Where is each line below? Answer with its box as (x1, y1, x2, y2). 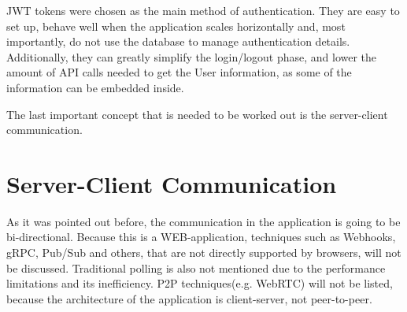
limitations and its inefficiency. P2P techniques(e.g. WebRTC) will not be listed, (6, 275, 393, 292)
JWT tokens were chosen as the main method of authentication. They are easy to (6, 2, 400, 18)
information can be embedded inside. (6, 79, 184, 95)
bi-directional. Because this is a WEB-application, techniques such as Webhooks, (6, 228, 396, 245)
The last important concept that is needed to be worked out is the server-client (6, 106, 388, 122)
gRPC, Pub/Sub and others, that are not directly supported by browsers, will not (6, 244, 401, 261)
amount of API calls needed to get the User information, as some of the (6, 64, 352, 80)
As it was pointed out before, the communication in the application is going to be (6, 213, 401, 229)
